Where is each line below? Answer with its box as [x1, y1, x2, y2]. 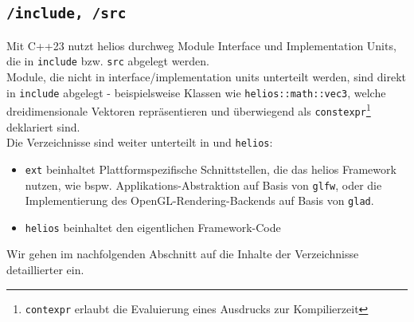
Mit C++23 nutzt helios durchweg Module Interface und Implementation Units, [6, 37, 396, 53]
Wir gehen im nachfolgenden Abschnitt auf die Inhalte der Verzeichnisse [6, 245, 359, 262]
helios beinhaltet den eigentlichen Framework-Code [25, 218, 281, 235]
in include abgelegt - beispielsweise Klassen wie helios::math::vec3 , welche [6, 84, 386, 100]
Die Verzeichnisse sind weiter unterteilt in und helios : [6, 134, 273, 151]
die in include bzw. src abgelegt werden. [6, 53, 209, 69]
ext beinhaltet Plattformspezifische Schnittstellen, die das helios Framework [25, 160, 396, 177]
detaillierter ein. [6, 261, 84, 278]
